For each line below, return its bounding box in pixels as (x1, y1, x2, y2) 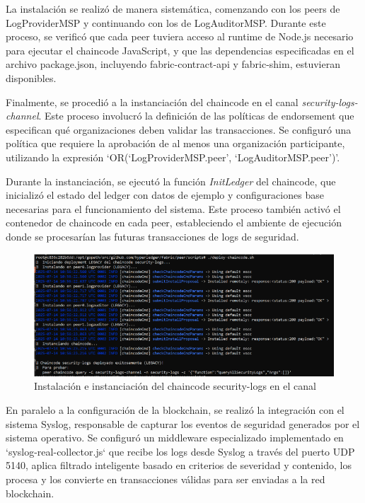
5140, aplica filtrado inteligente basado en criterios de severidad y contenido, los (6, 458, 352, 473)
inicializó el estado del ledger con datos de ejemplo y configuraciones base (6, 187, 324, 202)
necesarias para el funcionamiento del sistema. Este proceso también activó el (6, 201, 341, 216)
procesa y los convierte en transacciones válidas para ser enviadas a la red (6, 471, 325, 486)
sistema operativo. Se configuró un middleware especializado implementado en (6, 430, 344, 445)
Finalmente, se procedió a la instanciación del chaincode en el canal (6, 94, 299, 109)
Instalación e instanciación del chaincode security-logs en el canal (34, 378, 316, 393)
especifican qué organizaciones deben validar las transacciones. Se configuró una (6, 122, 352, 137)
